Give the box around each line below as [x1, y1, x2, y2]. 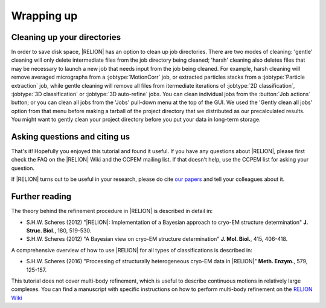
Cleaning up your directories [11, 32, 121, 42]
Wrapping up [11, 9, 78, 22]
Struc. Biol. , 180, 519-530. [26, 227, 92, 234]
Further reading [11, 191, 72, 202]
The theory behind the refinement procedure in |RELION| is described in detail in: [11, 208, 213, 215]
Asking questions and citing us [11, 132, 130, 142]
